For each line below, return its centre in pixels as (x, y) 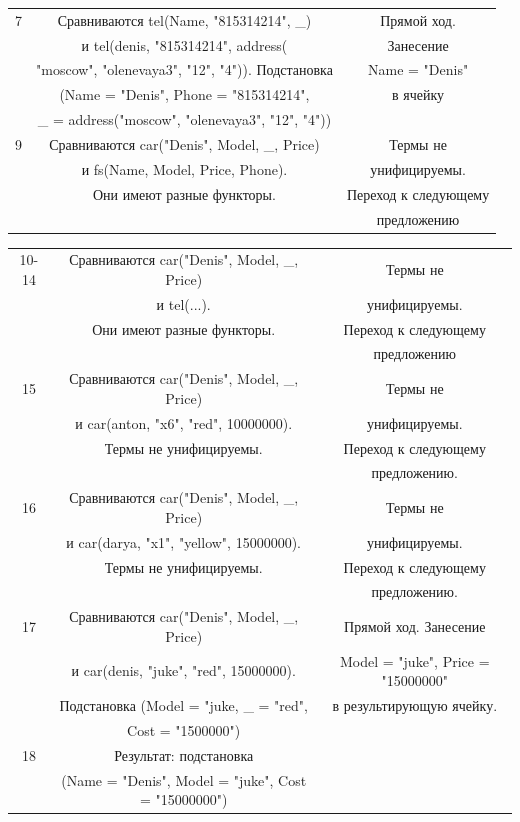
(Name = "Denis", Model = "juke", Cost (184, 779)
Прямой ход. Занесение (415, 626)
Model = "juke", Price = (414, 660)
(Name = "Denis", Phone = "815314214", (184, 94)
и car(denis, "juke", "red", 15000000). (183, 670)
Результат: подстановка (184, 754)
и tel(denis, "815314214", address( (184, 44)
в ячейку (418, 94)
